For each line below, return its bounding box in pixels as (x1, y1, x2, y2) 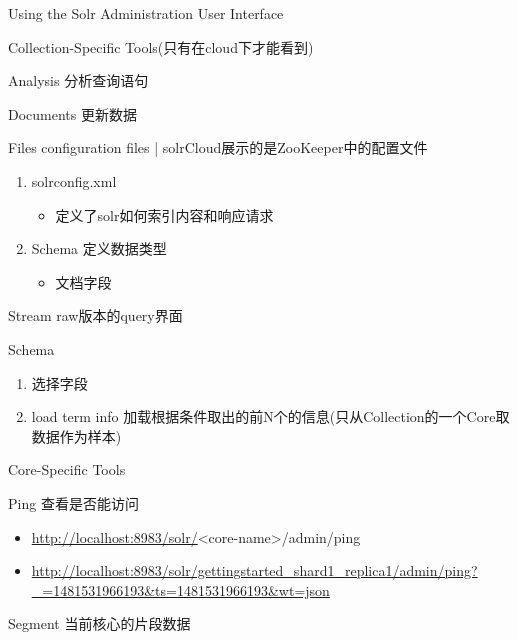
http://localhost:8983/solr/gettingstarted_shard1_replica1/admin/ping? (31, 560, 478, 581)
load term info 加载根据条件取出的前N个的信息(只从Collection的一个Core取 (31, 406, 510, 427)
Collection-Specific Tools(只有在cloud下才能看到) (8, 36, 314, 57)
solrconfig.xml (31, 170, 117, 191)
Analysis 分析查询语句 (8, 70, 149, 91)
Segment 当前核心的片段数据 (8, 613, 191, 634)
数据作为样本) (31, 425, 122, 446)
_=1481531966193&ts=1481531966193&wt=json (31, 579, 330, 600)
